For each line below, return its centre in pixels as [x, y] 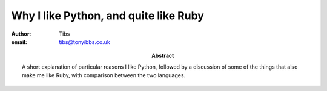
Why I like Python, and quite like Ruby [107, 16]
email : [19, 42]
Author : [21, 34]
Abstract [163, 56]
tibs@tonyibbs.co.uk [84, 42]
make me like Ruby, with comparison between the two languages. [104, 75]
